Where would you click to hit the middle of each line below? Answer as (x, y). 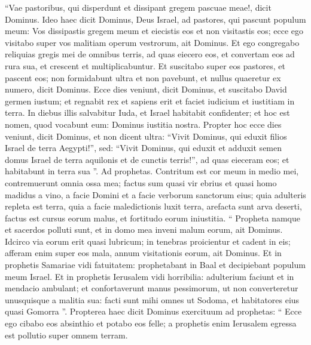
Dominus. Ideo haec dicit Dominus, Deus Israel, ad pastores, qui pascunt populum (155, 19)
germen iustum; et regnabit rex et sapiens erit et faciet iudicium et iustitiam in (150, 101)
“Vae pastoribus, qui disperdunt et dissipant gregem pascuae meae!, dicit (138, 7)
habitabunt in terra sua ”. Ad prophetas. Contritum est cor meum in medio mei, (152, 171)
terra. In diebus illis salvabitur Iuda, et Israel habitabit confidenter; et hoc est (147, 113)
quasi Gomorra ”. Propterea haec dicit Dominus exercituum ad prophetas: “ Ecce (153, 311)
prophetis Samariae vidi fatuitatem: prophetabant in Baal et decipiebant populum (155, 265)
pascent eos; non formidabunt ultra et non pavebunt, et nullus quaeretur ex (143, 77)
